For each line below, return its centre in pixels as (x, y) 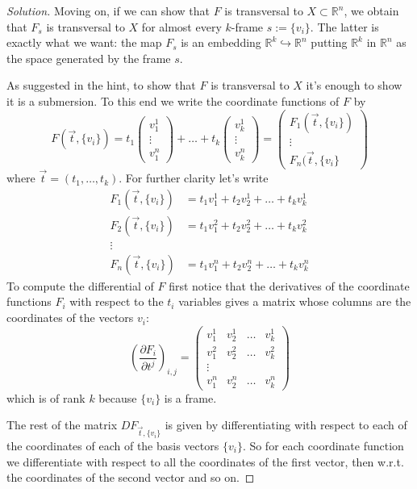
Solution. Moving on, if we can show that (108, 10)
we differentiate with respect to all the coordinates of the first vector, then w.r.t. (205, 461)
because (118, 397)
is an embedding (221, 42)
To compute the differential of (80, 285)
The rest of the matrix (62, 425)
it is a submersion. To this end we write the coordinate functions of (173, 100)
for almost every (181, 26)
